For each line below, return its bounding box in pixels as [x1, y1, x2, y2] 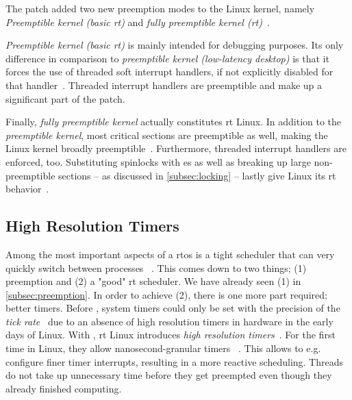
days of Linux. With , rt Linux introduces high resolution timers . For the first [5, 327, 336, 342]
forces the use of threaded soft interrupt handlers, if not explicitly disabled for [5, 64, 334, 79]
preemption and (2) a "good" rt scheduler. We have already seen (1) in [5, 274, 301, 288]
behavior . [5, 182, 49, 196]
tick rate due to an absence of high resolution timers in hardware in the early [5, 314, 334, 328]
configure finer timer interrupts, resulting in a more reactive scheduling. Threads [5, 354, 344, 368]
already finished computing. [5, 381, 122, 395]
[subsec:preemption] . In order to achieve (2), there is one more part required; [5, 287, 327, 301]
